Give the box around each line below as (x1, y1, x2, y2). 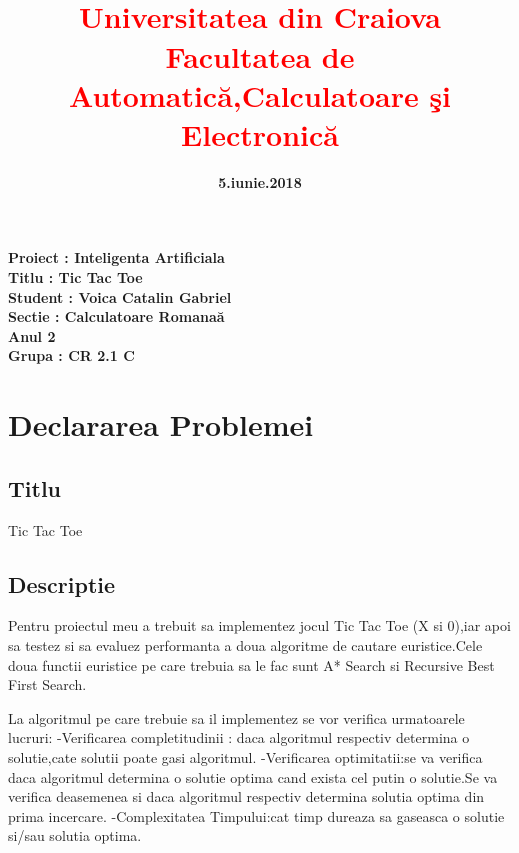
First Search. (8, 674, 87, 695)
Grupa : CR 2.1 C (8, 345, 135, 366)
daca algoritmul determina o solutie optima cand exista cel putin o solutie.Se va (8, 766, 498, 787)
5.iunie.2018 (218, 171, 302, 192)
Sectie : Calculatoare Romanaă (8, 306, 225, 327)
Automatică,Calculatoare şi (68, 74, 452, 115)
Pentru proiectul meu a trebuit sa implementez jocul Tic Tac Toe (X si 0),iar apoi (8, 615, 511, 636)
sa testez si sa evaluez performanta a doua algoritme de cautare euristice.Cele (8, 635, 483, 655)
